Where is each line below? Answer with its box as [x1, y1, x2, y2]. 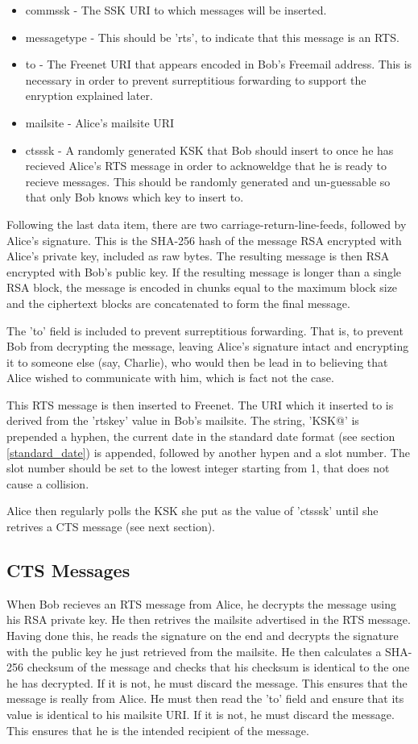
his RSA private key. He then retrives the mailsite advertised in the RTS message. [6, 611, 411, 628]
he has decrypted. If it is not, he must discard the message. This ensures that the [6, 674, 408, 691]
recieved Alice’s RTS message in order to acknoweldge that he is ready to [25, 157, 387, 174]
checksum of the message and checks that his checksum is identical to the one [27, 659, 410, 675]
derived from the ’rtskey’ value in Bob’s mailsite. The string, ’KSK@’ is [6, 412, 359, 429]
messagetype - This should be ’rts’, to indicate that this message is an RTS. [25, 28, 399, 45]
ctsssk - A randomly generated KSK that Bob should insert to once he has [25, 141, 394, 158]
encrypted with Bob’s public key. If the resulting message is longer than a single [6, 263, 401, 280]
